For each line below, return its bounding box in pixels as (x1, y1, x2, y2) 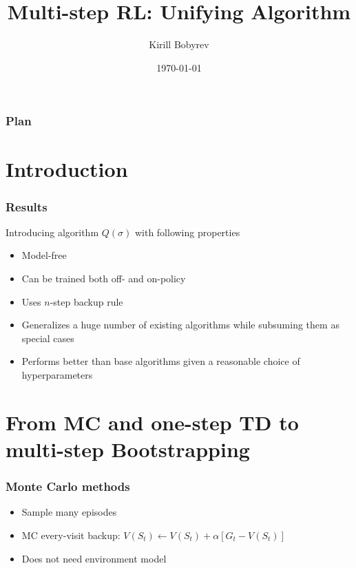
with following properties (134, 224, 240, 239)
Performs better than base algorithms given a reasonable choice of (21, 354, 300, 368)
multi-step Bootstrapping (6, 434, 250, 463)
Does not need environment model (21, 551, 167, 565)
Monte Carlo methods (6, 478, 130, 495)
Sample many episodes (21, 505, 117, 519)
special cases (21, 330, 74, 345)
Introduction (6, 155, 128, 183)
